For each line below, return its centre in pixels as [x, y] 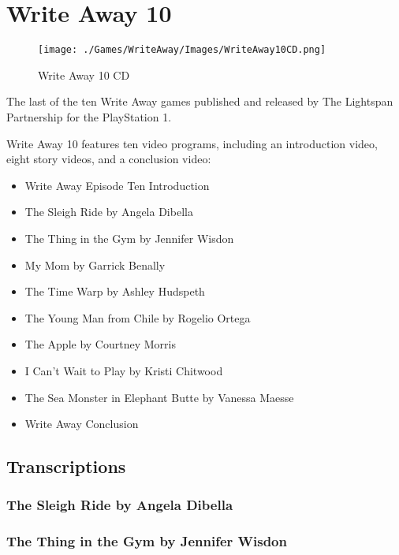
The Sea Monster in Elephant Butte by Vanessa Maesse [159, 397]
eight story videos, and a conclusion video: [109, 159]
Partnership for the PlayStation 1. [89, 116]
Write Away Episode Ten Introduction [117, 185]
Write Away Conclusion [82, 424]
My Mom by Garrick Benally [95, 264]
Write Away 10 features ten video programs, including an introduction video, [192, 143]
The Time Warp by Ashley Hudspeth [115, 291]
